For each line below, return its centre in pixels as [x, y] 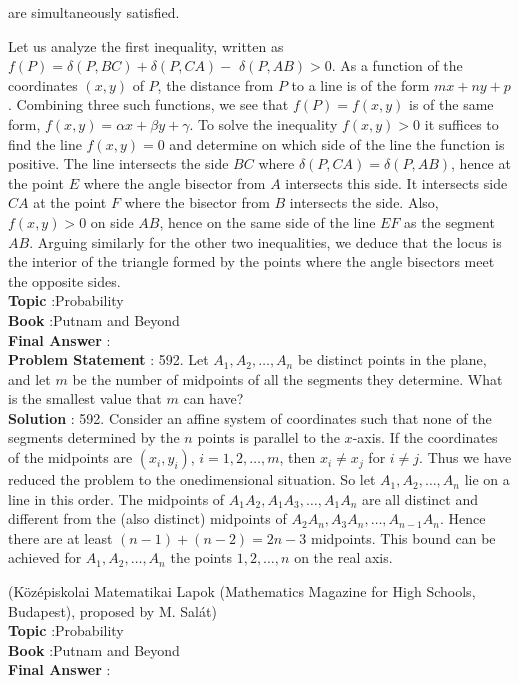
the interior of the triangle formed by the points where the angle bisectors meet [251, 261]
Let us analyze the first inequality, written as [146, 45]
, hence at [481, 163]
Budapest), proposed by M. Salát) [112, 610]
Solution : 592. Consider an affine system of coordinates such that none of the [250, 417]
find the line [45, 143]
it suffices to [461, 123]
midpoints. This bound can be [403, 537]
